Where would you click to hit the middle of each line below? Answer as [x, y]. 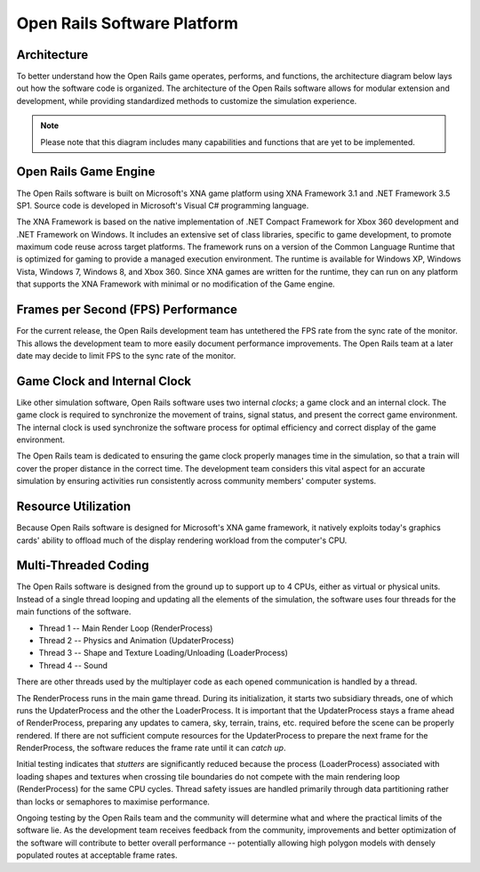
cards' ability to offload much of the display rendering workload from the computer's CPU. [182, 540]
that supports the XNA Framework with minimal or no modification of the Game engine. [176, 284]
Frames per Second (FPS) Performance [127, 310]
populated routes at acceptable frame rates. [97, 855]
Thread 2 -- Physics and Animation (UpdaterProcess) [136, 640]
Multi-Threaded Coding [83, 565]
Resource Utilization [74, 507]
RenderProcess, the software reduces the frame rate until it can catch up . [151, 748]
